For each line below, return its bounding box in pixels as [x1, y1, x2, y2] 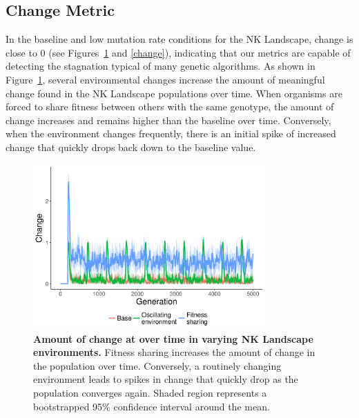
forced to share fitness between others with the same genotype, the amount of [6, 99, 334, 114]
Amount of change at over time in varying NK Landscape [33, 331, 313, 346]
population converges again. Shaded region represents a [33, 386, 267, 400]
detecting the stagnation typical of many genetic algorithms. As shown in [6, 59, 316, 73]
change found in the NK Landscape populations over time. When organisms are [6, 86, 342, 100]
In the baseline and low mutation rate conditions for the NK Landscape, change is [6, 32, 353, 46]
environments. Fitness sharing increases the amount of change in [33, 345, 316, 359]
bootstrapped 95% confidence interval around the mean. [33, 399, 270, 413]
